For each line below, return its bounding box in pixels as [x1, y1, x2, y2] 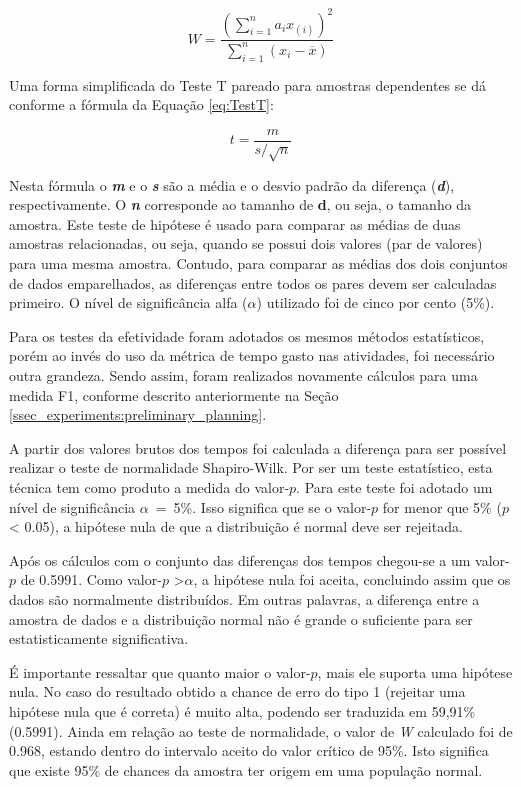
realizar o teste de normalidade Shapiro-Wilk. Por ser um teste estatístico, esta [9, 457, 493, 478]
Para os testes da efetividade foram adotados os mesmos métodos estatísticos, [9, 325, 485, 346]
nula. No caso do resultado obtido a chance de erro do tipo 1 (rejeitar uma [9, 681, 466, 702]
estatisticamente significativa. [9, 628, 189, 649]
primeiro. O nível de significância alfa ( [9, 292, 248, 313]
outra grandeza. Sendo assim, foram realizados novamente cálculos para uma [9, 365, 478, 386]
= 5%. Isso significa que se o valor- [155, 496, 372, 517]
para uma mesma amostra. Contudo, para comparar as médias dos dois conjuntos [9, 253, 508, 274]
